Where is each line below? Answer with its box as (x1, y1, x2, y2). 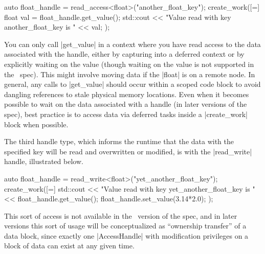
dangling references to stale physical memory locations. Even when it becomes (4, 88, 249, 99)
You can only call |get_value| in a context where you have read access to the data (4, 38, 261, 49)
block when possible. (4, 119, 69, 129)
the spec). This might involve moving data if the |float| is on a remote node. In (4, 68, 255, 79)
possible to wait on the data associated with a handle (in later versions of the (4, 99, 247, 109)
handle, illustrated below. (4, 156, 83, 167)
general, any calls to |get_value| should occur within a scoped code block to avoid (4, 79, 261, 89)
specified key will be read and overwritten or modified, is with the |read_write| (4, 146, 252, 156)
